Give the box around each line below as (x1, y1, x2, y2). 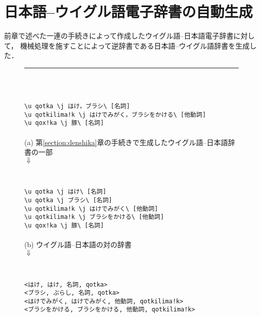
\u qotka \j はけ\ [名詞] (24, 188, 107, 196)
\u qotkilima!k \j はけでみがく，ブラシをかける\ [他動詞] (24, 111, 206, 118)
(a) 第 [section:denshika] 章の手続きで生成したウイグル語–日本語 (24, 137, 228, 147)
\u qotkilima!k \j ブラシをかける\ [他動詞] (24, 213, 164, 221)
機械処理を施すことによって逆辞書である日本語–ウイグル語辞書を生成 (20, 40, 250, 51)
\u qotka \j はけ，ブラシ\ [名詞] (24, 103, 130, 110)
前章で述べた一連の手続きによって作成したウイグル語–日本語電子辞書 (4, 30, 234, 41)
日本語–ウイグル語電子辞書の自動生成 (4, 1, 253, 22)
